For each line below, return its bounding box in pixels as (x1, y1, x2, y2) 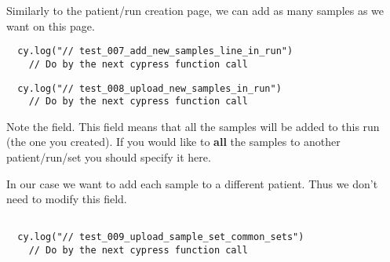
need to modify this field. (6, 191, 127, 207)
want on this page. (6, 17, 95, 34)
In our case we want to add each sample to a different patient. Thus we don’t (6, 175, 378, 191)
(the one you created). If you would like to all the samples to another (6, 133, 341, 150)
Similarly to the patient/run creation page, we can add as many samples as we (6, 2, 385, 18)
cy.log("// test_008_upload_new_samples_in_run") (17, 82, 282, 94)
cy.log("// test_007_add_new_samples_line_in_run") (17, 45, 293, 57)
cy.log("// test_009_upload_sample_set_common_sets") (17, 231, 304, 243)
